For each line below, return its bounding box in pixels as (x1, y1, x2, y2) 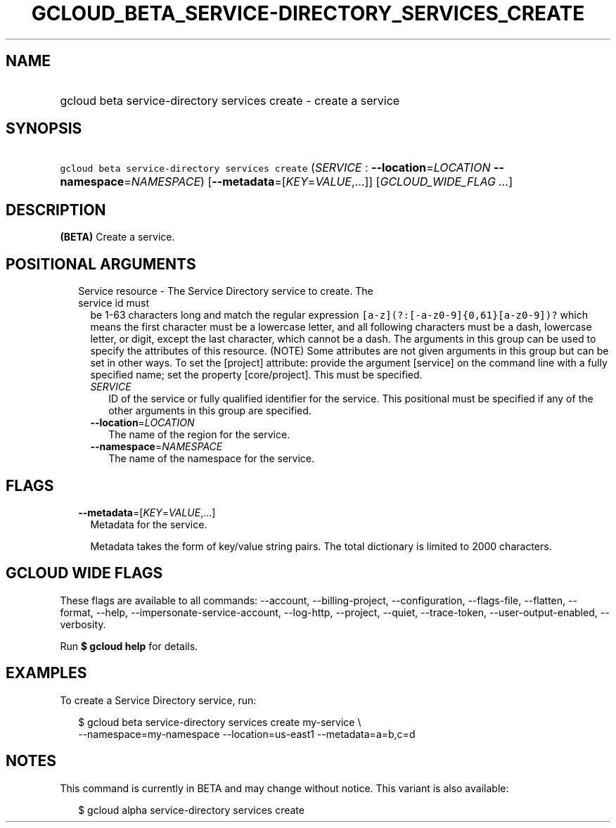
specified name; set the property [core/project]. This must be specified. (90, 369, 423, 381)
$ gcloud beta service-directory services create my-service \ (78, 715, 361, 728)
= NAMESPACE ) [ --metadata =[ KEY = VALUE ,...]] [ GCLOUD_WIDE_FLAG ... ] (124, 174, 513, 189)
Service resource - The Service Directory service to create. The (78, 285, 373, 298)
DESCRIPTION (6, 200, 106, 219)
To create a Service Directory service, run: (60, 694, 257, 706)
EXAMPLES (6, 664, 87, 682)
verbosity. (60, 618, 106, 630)
